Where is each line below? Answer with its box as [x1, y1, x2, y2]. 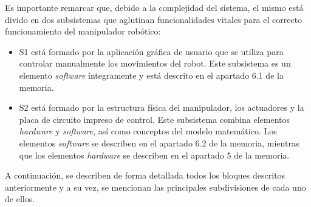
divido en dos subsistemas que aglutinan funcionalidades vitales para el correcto [5, 13, 302, 25]
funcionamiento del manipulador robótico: [5, 25, 161, 38]
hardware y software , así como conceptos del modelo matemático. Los [19, 125, 277, 137]
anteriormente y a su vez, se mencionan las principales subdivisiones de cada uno [5, 180, 306, 193]
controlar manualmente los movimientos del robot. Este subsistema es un [19, 57, 291, 70]
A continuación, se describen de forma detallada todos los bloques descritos [5, 169, 285, 182]
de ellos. [5, 192, 35, 205]
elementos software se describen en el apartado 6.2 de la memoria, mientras [19, 136, 299, 149]
